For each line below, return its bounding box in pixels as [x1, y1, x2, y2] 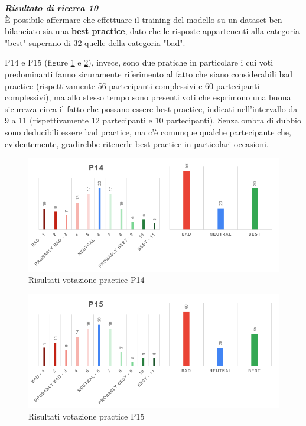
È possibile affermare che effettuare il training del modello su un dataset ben [5, 13, 282, 25]
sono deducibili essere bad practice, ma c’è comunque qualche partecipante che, [5, 125, 291, 138]
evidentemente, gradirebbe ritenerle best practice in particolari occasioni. [5, 137, 269, 149]
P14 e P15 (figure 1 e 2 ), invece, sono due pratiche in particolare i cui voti [5, 56, 274, 69]
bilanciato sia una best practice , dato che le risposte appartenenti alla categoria [5, 25, 300, 37]
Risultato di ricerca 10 [5, 2, 98, 14]
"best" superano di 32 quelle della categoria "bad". [5, 36, 185, 48]
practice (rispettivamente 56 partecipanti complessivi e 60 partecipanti [5, 79, 260, 92]
